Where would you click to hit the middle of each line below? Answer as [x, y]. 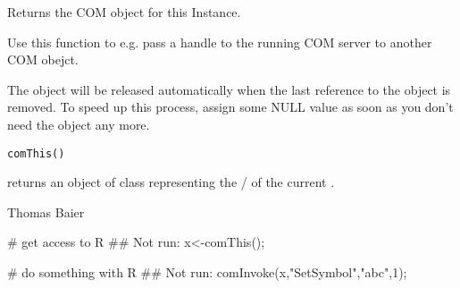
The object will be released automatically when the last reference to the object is [229, 89]
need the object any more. [79, 124]
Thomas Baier [46, 212]
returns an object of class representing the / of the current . [171, 182]
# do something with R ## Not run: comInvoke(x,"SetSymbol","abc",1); [207, 272]
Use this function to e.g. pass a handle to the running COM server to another [220, 42]
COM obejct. [43, 59]
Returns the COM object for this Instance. [124, 12]
